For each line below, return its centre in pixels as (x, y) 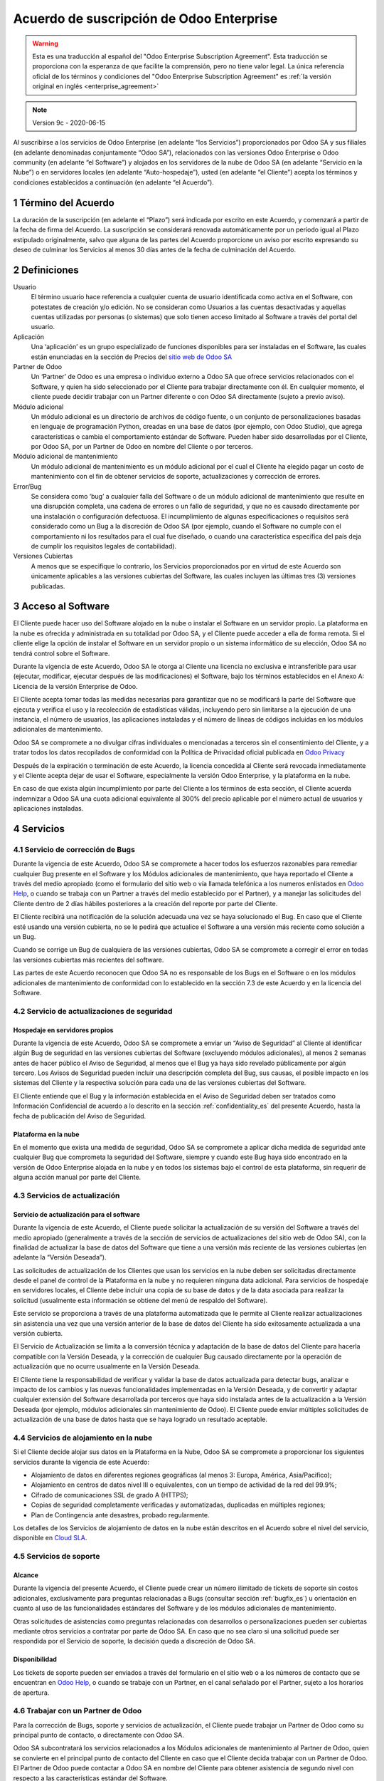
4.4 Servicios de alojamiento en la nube (83, 1438)
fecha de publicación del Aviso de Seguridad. (80, 1116)
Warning (45, 43)
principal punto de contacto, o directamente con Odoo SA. (99, 1735)
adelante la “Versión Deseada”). (60, 1257)
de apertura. (31, 1693)
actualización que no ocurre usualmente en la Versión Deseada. (107, 1366)
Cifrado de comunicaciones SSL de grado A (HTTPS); (110, 1495)
